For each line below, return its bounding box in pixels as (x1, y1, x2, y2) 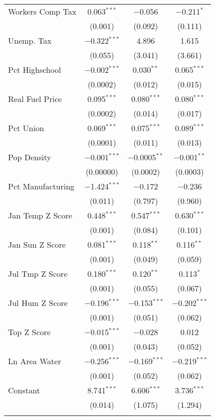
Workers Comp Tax (8, 6, 77, 17)
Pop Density (8, 151, 51, 163)
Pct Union (8, 122, 44, 134)
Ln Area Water (8, 355, 61, 367)
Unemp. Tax (8, 35, 52, 46)
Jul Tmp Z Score (8, 268, 68, 279)
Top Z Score (8, 326, 51, 338)
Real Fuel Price (8, 93, 62, 104)
